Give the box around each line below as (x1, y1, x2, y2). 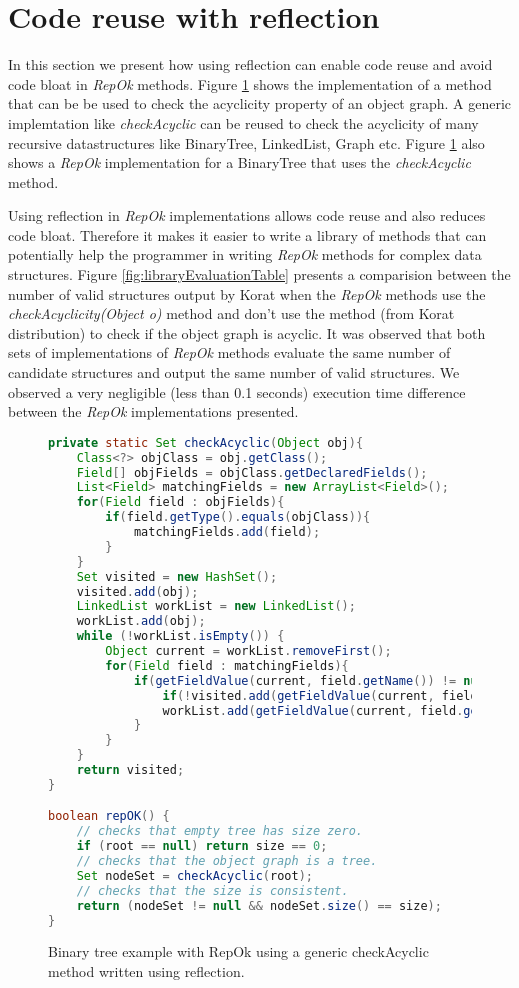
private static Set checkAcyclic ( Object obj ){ (48, 435, 364, 450)
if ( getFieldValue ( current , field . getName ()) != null (133, 673, 492, 688)
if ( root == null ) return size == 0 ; (76, 839, 328, 854)
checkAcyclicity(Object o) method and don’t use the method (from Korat (8, 303, 455, 324)
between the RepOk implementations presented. (8, 401, 299, 422)
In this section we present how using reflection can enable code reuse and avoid (8, 54, 493, 75)
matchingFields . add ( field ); (133, 525, 321, 540)
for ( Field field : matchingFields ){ (105, 658, 349, 673)
